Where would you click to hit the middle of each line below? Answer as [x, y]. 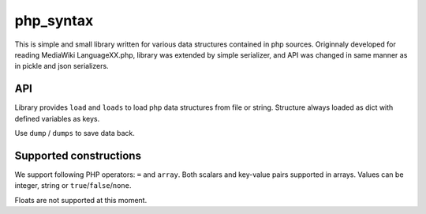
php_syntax [54, 21]
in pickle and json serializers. [62, 66]
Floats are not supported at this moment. [81, 200]
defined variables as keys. [57, 118]
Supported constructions [78, 155]
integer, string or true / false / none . [73, 186]
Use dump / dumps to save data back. [75, 133]
